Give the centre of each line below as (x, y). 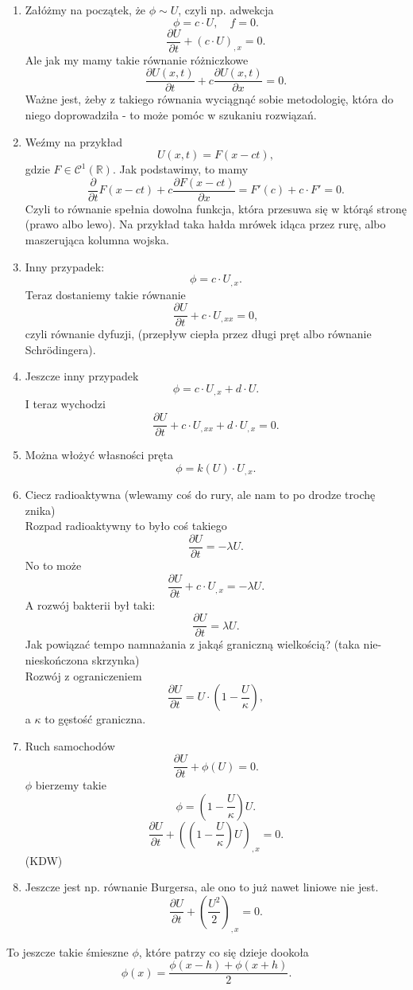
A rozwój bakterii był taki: (90, 604)
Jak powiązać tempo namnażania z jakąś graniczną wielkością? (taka (192, 644)
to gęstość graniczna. (95, 719)
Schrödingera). (60, 349)
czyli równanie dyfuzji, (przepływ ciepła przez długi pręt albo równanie (198, 334)
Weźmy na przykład (73, 141)
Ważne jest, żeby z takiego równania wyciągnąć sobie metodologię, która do (209, 99)
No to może (53, 565)
